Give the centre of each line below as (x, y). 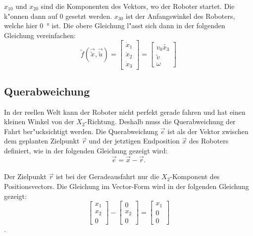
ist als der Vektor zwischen (208, 131)
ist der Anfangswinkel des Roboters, (180, 16)
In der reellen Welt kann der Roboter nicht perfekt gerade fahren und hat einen (125, 112)
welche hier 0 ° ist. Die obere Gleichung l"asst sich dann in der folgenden (115, 25)
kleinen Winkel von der (39, 121)
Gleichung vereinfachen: (40, 35)
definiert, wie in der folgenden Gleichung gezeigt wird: (86, 151)
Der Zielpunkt (25, 176)
